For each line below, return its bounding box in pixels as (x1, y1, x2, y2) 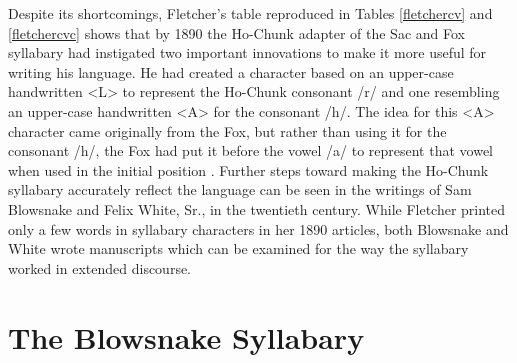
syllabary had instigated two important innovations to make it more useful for (8, 42, 487, 63)
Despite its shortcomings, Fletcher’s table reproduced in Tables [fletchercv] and (8, 3, 493, 23)
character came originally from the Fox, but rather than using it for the (8, 120, 447, 141)
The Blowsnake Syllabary (8, 316, 365, 357)
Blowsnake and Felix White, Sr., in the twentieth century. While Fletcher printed (8, 198, 506, 219)
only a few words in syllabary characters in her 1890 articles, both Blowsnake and (8, 218, 509, 239)
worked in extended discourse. (8, 257, 192, 278)
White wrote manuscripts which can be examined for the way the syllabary (8, 238, 469, 259)
